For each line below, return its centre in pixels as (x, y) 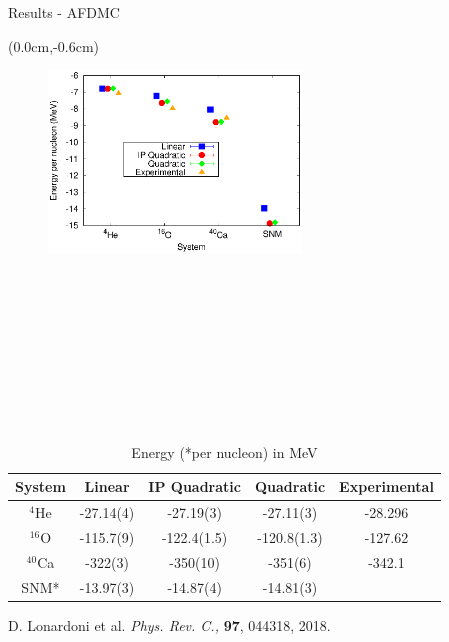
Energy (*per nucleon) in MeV (224, 451)
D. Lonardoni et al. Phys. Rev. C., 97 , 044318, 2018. (169, 624)
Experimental (386, 486)
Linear (107, 486)
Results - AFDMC (64, 12)
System (40, 486)
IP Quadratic (194, 486)
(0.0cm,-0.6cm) (53, 45)
